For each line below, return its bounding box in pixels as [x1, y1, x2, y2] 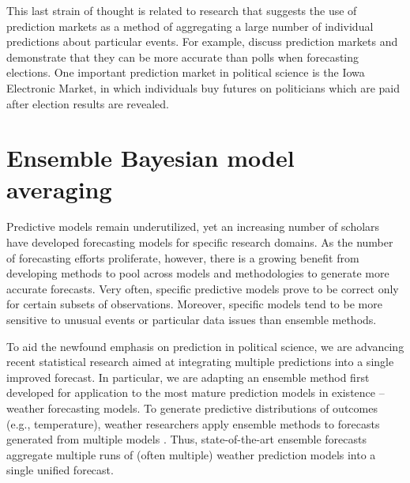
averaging [6, 172, 112, 205]
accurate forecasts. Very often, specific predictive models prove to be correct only [6, 280, 399, 296]
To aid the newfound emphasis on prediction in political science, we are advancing [6, 338, 404, 354]
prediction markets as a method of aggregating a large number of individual [6, 17, 374, 34]
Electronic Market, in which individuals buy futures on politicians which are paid [6, 79, 401, 96]
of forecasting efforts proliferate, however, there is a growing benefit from [6, 249, 359, 266]
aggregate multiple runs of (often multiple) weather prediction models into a [6, 446, 376, 462]
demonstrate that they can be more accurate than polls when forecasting [6, 48, 359, 65]
